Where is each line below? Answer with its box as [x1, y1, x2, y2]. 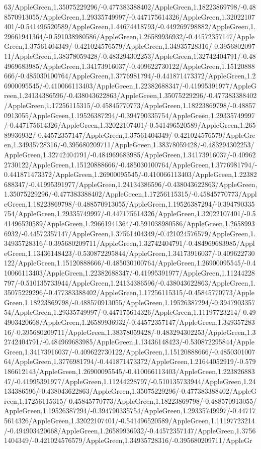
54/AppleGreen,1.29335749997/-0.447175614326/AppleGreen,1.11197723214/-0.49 [4, 307, 256, 317]
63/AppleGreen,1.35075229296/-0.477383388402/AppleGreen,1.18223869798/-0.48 [4, 2, 256, 12]
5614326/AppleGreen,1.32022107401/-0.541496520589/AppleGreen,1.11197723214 [4, 415, 255, 425]
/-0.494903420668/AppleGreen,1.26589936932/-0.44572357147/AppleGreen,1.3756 [4, 425, 256, 435]
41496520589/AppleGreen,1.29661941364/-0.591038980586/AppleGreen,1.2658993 [4, 218, 255, 229]
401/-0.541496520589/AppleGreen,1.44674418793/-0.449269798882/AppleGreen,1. [4, 21, 256, 32]
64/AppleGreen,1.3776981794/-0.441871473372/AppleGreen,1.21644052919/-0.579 [4, 356, 256, 367]
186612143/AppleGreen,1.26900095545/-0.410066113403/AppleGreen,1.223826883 [4, 366, 255, 376]
